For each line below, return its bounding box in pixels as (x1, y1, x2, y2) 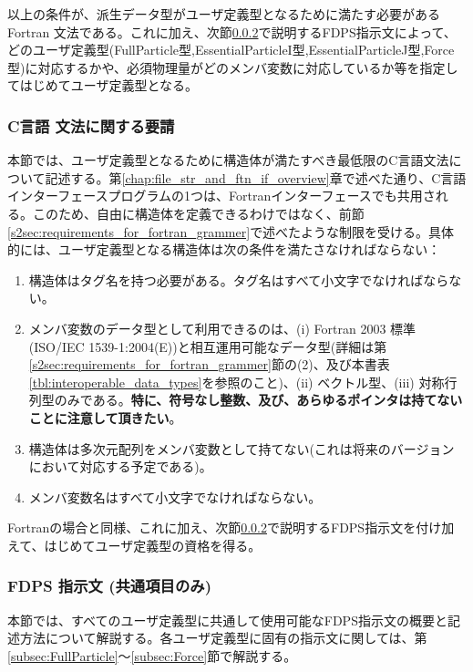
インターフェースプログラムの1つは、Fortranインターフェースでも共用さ (7, 186, 436, 205)
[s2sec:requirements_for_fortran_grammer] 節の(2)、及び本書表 (28, 355, 390, 374)
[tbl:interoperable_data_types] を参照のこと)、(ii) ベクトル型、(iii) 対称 (28, 372, 445, 391)
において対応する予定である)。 (28, 457, 212, 476)
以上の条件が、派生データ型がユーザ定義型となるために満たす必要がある (7, 5, 441, 23)
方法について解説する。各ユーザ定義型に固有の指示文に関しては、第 (19, 628, 427, 647)
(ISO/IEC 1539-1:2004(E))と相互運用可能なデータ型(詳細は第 (28, 336, 387, 356)
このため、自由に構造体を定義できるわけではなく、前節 (32, 203, 365, 222)
